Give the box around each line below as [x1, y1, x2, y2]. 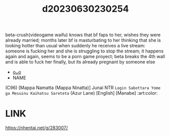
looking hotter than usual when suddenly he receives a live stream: [5, 43, 146, 49]
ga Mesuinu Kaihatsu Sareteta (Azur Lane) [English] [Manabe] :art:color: [5, 90, 158, 96]
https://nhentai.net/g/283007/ [5, 125, 68, 131]
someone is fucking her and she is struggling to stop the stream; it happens [5, 48, 164, 54]
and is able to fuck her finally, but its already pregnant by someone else [5, 59, 155, 65]
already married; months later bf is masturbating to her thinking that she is [5, 37, 161, 43]
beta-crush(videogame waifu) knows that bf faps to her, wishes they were [5, 32, 161, 38]
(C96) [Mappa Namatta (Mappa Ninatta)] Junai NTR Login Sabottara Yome [5, 85, 161, 91]
